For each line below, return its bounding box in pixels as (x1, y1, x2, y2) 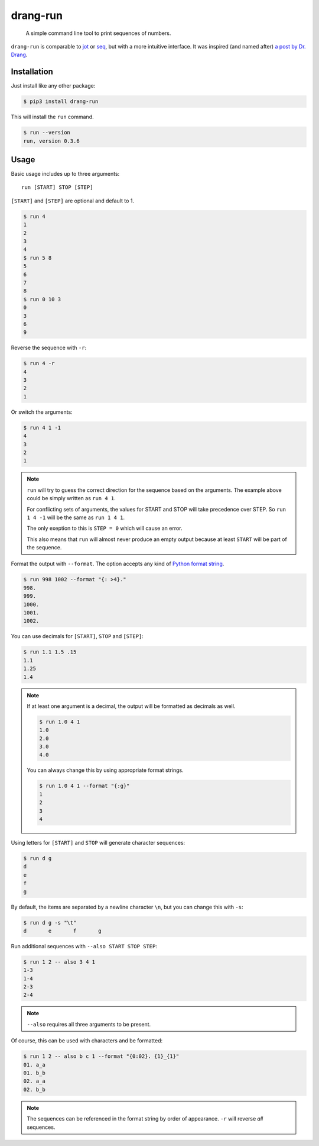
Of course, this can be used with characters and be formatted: (11, 1037, 163, 1044)
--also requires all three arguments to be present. (27, 1021, 151, 1028)
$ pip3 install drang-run (23, 98, 99, 105)
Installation (11, 67, 53, 77)
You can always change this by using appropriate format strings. (27, 767, 184, 774)
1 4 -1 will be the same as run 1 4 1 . (27, 514, 125, 521)
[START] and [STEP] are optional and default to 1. (11, 197, 135, 204)
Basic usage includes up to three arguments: (11, 170, 120, 178)
